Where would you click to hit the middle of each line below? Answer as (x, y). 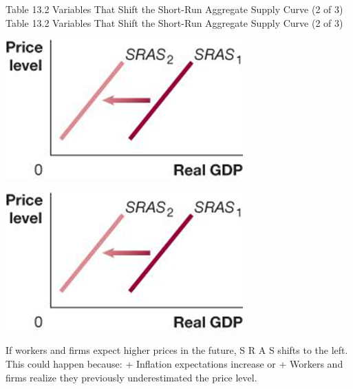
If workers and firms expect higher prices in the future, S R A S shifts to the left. (177, 350)
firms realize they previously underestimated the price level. (131, 377)
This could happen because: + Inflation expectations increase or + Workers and (174, 363)
